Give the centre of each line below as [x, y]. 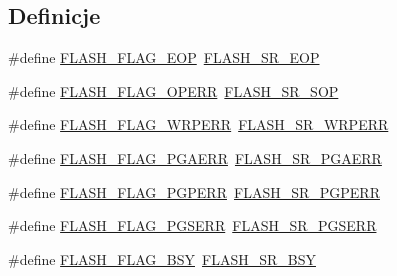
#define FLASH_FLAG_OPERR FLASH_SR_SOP [173, 90]
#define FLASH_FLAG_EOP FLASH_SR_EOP [164, 57]
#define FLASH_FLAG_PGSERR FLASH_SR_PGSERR [192, 225]
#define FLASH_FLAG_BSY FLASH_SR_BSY [162, 258]
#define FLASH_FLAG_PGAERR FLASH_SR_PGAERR [195, 157]
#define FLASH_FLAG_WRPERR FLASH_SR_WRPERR [198, 124]
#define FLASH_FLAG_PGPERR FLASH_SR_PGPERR [194, 191]
